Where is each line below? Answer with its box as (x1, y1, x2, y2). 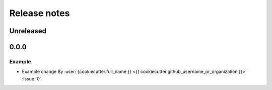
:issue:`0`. (22, 75, 43, 81)
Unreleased (9, 27, 47, 35)
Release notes (9, 8, 70, 19)
